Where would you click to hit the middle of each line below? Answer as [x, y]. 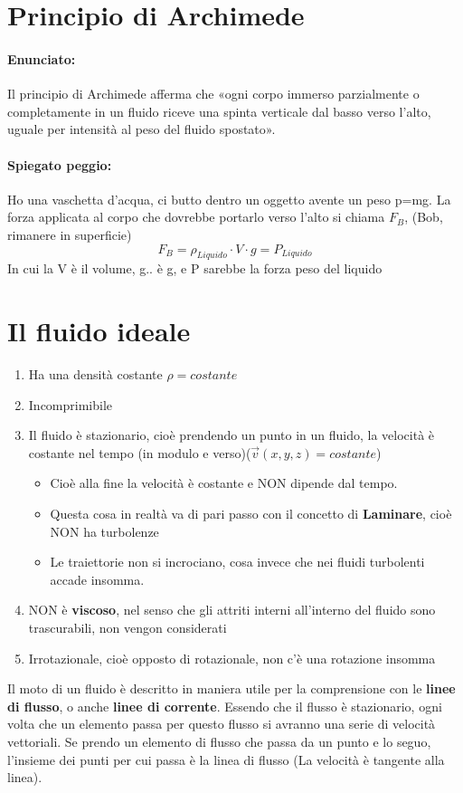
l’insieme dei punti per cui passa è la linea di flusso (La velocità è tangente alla [226, 759]
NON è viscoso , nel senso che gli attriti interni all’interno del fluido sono [232, 610]
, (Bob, [424, 217]
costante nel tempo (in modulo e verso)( [140, 452]
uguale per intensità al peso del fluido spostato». [142, 129]
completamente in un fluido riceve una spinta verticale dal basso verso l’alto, [219, 111]
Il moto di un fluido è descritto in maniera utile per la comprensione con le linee [231, 688]
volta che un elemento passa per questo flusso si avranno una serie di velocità [222, 724]
